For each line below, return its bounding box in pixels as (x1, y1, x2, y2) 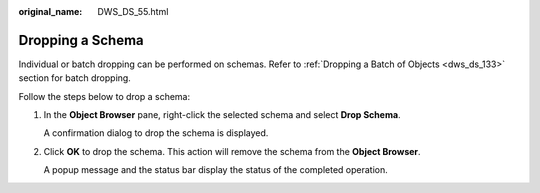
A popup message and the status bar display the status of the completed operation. (43, 164, 389, 176)
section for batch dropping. (18, 72, 132, 84)
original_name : (18, 6, 83, 17)
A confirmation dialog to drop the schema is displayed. (43, 127, 269, 139)
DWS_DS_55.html (97, 6, 169, 17)
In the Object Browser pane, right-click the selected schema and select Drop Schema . (43, 109, 401, 121)
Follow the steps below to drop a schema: (18, 90, 191, 102)
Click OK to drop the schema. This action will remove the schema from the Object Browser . (43, 145, 421, 157)
